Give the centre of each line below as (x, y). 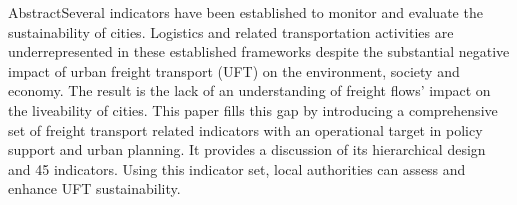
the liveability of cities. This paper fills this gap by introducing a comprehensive (253, 109)
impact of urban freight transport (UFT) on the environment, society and (234, 70)
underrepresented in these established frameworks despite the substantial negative (259, 51)
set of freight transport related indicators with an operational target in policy (245, 129)
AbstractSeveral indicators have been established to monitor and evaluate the (245, 12)
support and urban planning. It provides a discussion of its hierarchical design (247, 149)
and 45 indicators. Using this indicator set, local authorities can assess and (237, 168)
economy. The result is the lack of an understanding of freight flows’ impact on (249, 90)
